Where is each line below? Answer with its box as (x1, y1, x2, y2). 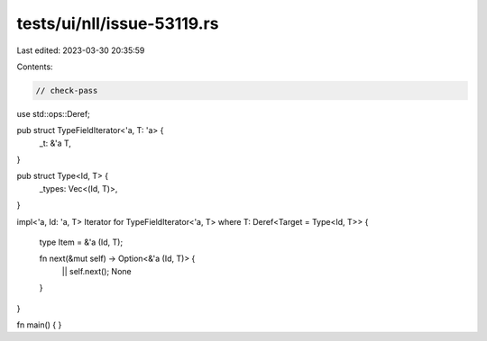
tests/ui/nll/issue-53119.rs (16, 13, 219, 33)
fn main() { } (16, 319, 62, 330)
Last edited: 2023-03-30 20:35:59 (16, 45, 145, 56)
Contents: (16, 61, 53, 72)
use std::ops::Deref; (16, 108, 90, 119)
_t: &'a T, (39, 138, 72, 148)
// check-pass (35, 85, 98, 95)
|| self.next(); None (61, 265, 132, 276)
